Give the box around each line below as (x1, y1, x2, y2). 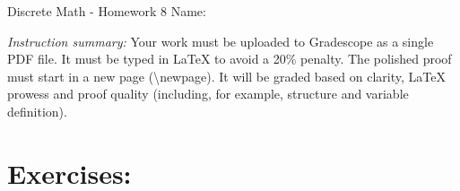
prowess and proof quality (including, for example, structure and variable (7, 84, 409, 103)
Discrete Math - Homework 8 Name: (7, 2, 206, 20)
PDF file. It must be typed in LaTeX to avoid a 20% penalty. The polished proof (7, 49, 452, 68)
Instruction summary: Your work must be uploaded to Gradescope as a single (7, 31, 434, 50)
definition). (7, 101, 67, 120)
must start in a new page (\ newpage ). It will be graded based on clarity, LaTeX (7, 66, 446, 85)
